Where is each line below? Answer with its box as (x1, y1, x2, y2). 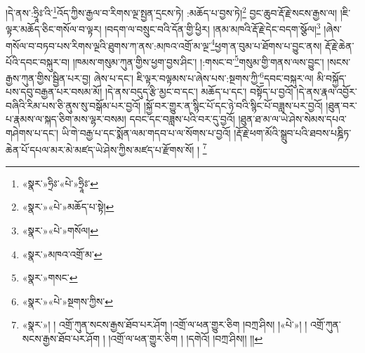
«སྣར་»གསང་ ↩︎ (22, 270, 78, 285)
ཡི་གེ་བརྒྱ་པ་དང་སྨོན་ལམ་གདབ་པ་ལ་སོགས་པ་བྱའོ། (61, 126, 231, 140)
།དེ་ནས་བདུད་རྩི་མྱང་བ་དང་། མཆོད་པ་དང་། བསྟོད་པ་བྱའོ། (105, 84, 293, 99)
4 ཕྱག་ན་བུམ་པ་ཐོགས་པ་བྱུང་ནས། (211, 36, 322, 53)
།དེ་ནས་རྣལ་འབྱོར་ (296, 84, 357, 99)
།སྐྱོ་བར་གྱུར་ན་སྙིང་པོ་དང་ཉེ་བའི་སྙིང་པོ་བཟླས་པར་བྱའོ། (143, 98, 323, 112)
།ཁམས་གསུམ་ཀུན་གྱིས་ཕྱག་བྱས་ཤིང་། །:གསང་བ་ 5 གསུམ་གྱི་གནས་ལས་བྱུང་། (72, 52, 324, 69)
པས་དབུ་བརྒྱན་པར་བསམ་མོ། (6, 84, 102, 99)
